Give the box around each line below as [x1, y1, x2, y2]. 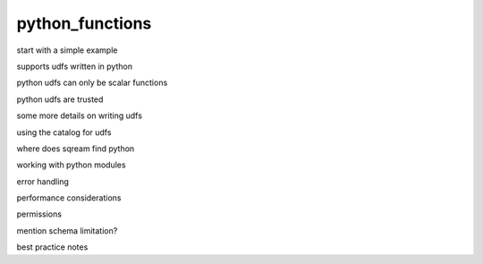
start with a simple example [16, 45, 118, 55]
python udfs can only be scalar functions [16, 77, 168, 89]
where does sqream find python [16, 143, 135, 154]
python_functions [16, 13, 152, 33]
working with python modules [16, 159, 126, 170]
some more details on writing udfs [16, 110, 143, 121]
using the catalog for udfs [16, 126, 112, 138]
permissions [16, 209, 63, 219]
